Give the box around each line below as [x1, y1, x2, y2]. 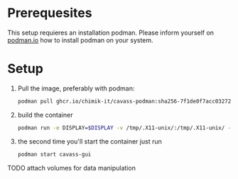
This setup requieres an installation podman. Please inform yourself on [7, 28, 215, 37]
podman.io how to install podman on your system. [7, 35, 154, 44]
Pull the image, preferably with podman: [17, 83, 135, 93]
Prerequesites [7, 5, 92, 21]
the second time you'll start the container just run [17, 137, 162, 146]
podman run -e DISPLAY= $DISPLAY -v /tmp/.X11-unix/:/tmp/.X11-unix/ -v [17, 124, 234, 132]
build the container [17, 110, 73, 119]
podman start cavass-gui [17, 151, 92, 158]
